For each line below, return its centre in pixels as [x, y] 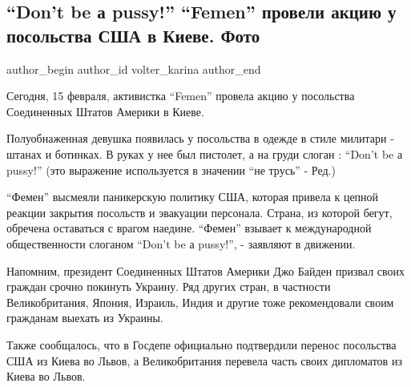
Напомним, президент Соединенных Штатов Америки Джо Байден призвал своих [206, 270]
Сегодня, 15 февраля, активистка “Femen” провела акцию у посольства [181, 96]
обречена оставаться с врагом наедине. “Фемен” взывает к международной [189, 228]
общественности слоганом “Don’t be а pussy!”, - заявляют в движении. [181, 243]
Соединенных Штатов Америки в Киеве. [105, 111]
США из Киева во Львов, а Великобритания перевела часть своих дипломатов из [204, 360]
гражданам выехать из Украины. [85, 318]
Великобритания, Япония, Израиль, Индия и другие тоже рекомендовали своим [200, 302]
